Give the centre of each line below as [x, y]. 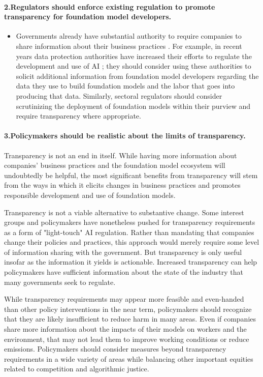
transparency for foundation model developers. [88, 17]
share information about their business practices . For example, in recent [129, 46]
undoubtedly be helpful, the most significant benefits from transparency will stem [131, 175]
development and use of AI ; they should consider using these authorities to [134, 66]
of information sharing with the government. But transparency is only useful [123, 252]
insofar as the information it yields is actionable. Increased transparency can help [131, 262]
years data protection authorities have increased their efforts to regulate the [134, 56]
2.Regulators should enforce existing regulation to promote [110, 6]
